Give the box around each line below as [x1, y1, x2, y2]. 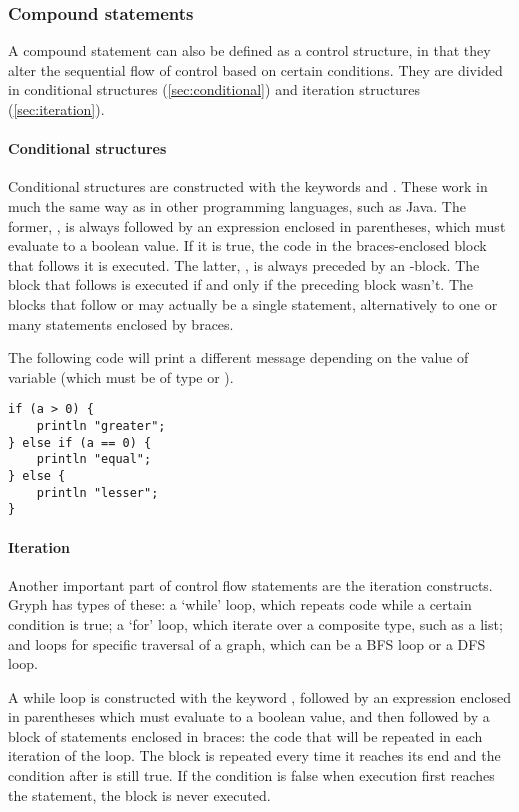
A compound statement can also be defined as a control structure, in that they [8, 40, 491, 61]
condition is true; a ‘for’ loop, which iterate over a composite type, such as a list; [8, 613, 503, 634]
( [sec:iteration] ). [8, 99, 105, 119]
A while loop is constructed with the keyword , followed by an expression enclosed [8, 686, 511, 707]
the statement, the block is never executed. [8, 784, 271, 805]
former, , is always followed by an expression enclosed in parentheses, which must [8, 215, 506, 236]
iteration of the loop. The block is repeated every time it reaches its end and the [8, 745, 501, 766]
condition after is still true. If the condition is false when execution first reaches [8, 765, 495, 786]
